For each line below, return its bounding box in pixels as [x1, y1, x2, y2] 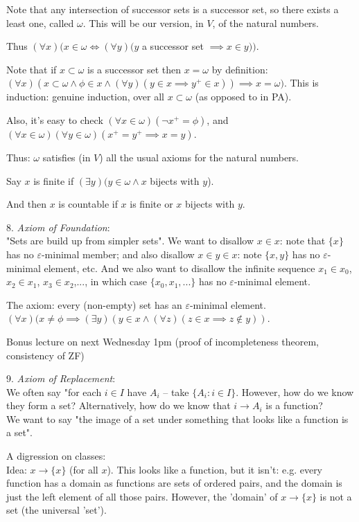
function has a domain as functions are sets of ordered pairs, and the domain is [6, 476, 342, 490]
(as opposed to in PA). [195, 89, 292, 104]
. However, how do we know [236, 384, 354, 399]
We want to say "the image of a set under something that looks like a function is [6, 411, 349, 426]
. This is [283, 75, 319, 90]
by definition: [211, 62, 268, 76]
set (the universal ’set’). [6, 503, 107, 517]
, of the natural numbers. [212, 15, 319, 30]
